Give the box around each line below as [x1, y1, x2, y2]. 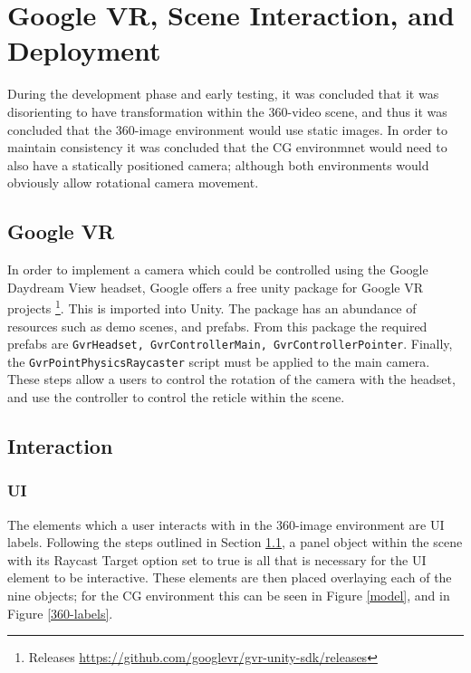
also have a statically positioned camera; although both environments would [7, 155, 429, 174]
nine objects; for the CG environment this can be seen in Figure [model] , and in [7, 585, 450, 604]
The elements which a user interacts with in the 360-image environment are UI [7, 514, 445, 534]
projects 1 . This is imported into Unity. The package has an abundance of [7, 296, 417, 317]
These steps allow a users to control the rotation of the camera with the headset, [7, 370, 456, 389]
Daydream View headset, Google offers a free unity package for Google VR [7, 277, 423, 296]
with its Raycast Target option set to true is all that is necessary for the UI [7, 550, 427, 569]
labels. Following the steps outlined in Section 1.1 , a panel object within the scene [7, 533, 463, 552]
